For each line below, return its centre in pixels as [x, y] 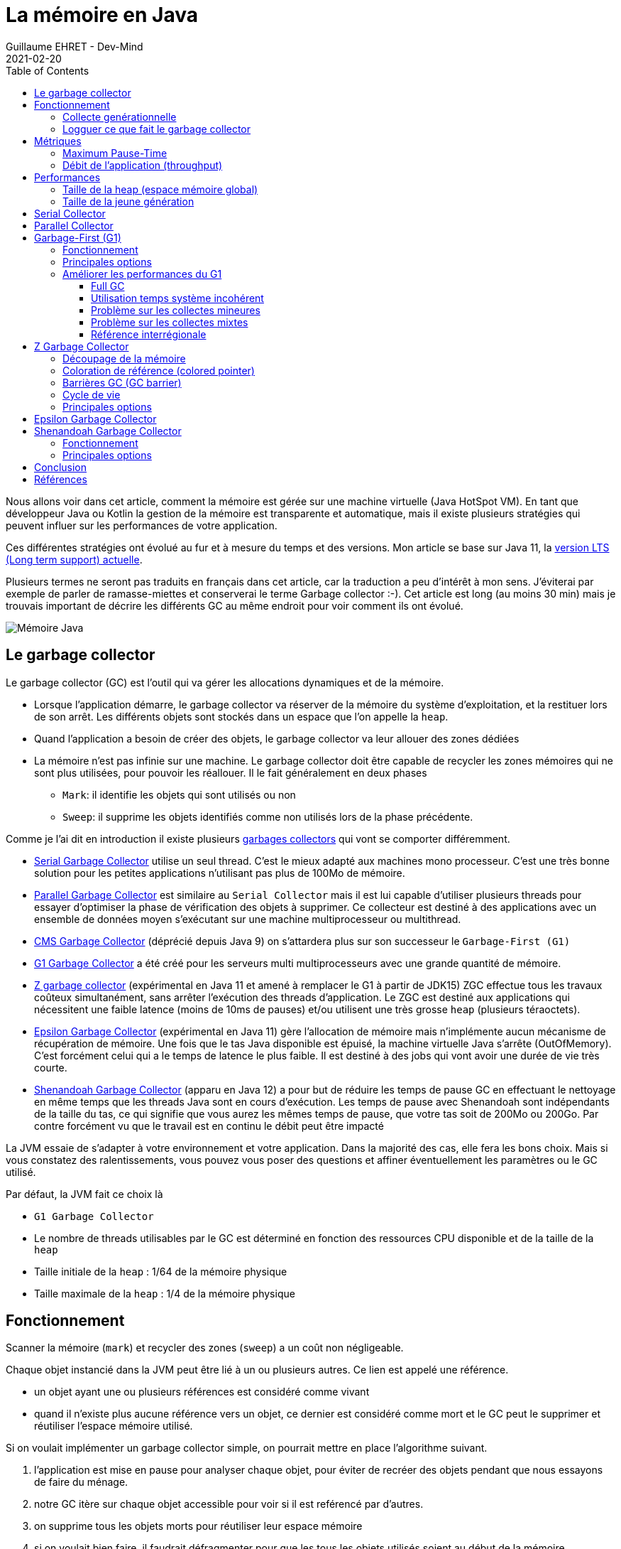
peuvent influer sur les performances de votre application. [142, 525]
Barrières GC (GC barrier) [122, 382]
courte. [51, 1067]
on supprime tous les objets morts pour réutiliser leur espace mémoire [198, 1526]
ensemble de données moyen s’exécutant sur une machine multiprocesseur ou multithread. [248, 919]
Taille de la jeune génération [128, 201]
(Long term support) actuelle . [74, 559]
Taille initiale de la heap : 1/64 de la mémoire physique [161, 1271]
